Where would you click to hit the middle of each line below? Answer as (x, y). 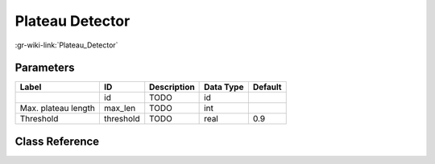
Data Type (224, 87)
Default (267, 87)
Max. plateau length (58, 109)
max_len (120, 109)
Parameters (45, 68)
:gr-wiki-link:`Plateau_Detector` (66, 45)
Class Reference (57, 141)
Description (172, 87)
